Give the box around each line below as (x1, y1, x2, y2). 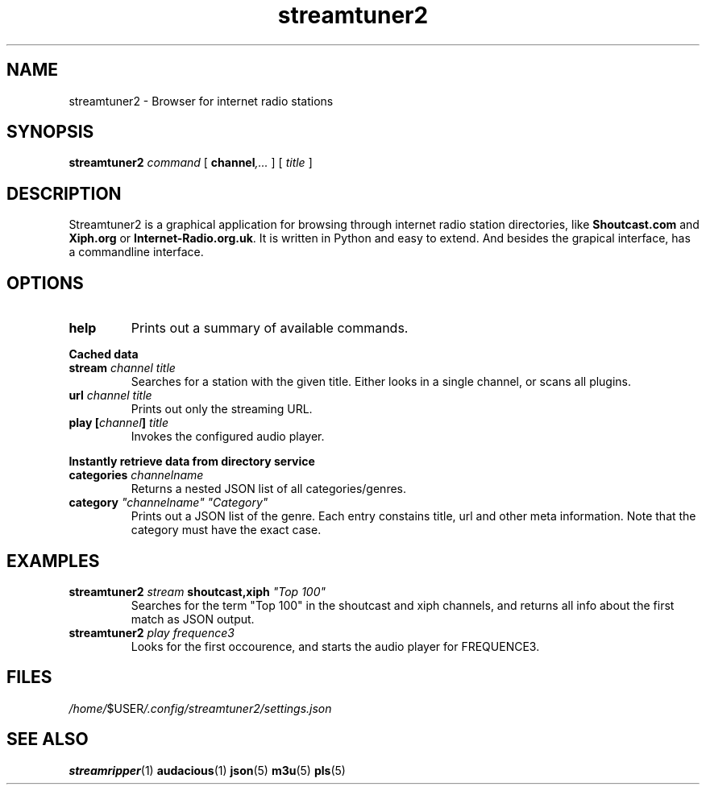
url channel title (69, 388, 152, 403)
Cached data (69, 347, 139, 362)
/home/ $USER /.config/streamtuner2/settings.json (69, 701, 332, 715)
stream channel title (69, 361, 176, 375)
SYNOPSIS (6, 122, 94, 143)
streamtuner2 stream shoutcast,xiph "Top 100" (69, 584, 326, 598)
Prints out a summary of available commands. (131, 320, 409, 337)
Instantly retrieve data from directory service (69, 454, 315, 469)
